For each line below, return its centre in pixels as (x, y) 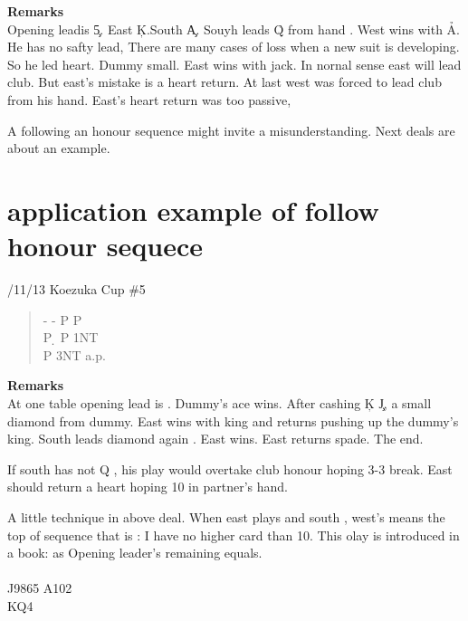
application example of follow (193, 210)
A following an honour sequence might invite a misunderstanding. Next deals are (231, 130)
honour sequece (105, 246)
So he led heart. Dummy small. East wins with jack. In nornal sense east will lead (234, 64)
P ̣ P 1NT (71, 337)
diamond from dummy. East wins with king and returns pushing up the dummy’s (233, 420)
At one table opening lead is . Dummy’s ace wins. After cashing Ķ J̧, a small (220, 403)
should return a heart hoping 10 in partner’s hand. (148, 487)
